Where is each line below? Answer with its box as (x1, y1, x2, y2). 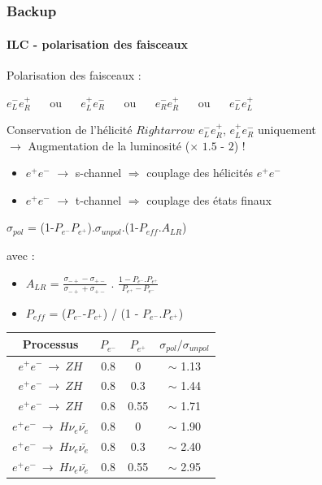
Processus (22, 336, 79, 353)
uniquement (258, 121, 316, 138)
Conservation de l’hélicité (7, 121, 133, 138)
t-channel (75, 191, 122, 208)
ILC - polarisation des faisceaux (7, 35, 189, 52)
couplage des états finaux (146, 191, 272, 208)
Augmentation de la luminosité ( (28, 136, 190, 154)
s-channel (75, 164, 122, 181)
